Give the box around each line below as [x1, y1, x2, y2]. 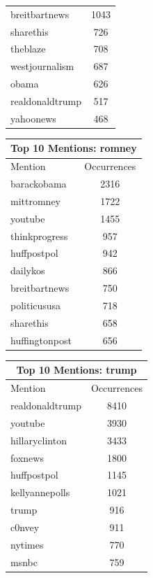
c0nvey [10, 519, 40, 534]
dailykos [10, 263, 45, 278]
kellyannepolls [10, 485, 70, 500]
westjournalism [10, 59, 74, 73]
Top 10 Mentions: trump [16, 362, 137, 377]
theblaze [10, 41, 46, 56]
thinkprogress [10, 228, 68, 243]
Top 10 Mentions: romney [10, 141, 137, 155]
